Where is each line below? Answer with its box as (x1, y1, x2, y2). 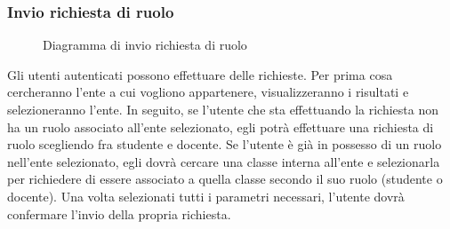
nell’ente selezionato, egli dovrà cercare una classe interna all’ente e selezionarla (7, 152, 440, 170)
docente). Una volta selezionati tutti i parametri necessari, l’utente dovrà (7, 186, 405, 205)
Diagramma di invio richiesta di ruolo (43, 36, 247, 54)
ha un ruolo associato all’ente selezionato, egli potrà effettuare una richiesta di (7, 117, 434, 136)
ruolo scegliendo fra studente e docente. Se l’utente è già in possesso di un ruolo (7, 135, 442, 154)
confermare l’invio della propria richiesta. (7, 204, 231, 223)
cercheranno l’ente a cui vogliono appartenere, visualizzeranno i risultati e (7, 83, 409, 101)
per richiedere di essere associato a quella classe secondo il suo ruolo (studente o (7, 170, 443, 188)
